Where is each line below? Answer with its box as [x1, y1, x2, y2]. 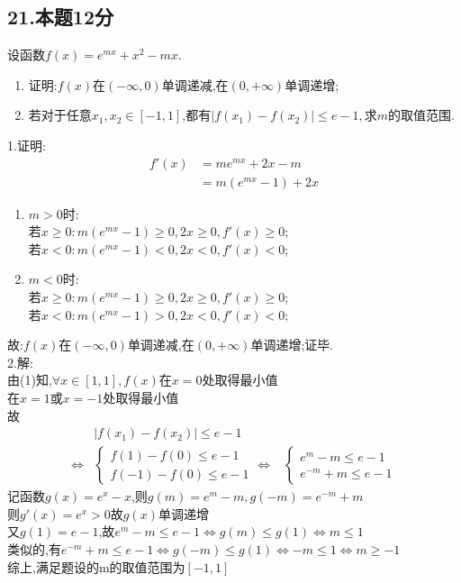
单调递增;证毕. [250, 335, 334, 354]
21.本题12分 [7, 3, 113, 31]
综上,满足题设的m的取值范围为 [7, 557, 185, 576]
